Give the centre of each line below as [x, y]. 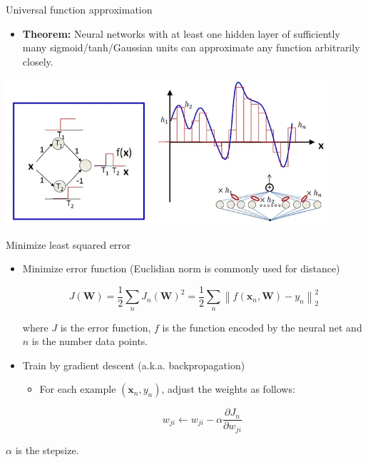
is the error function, [106, 327]
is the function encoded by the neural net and [262, 327]
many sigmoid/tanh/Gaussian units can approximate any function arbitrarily [191, 47]
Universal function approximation [79, 9]
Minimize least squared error [68, 244]
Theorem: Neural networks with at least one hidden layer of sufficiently [181, 33]
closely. [38, 61]
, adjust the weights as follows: [228, 389]
